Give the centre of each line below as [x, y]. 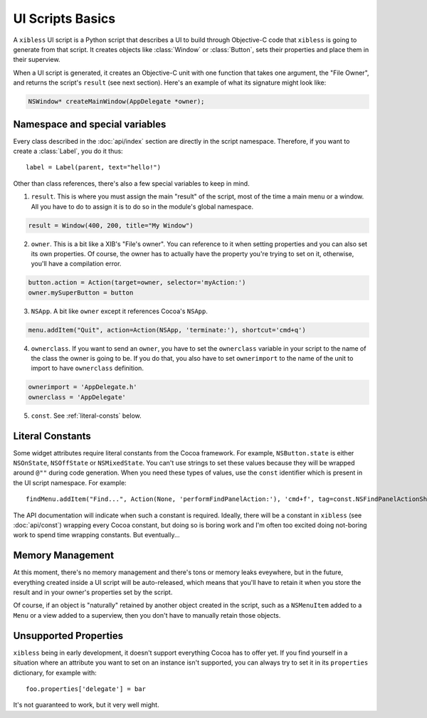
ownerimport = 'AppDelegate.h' [83, 387]
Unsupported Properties [68, 636]
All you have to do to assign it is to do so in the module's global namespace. [142, 206]
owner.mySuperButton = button [81, 292]
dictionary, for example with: [55, 672]
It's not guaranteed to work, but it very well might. [86, 705]
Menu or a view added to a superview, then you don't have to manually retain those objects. [147, 615]
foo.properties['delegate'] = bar [86, 689]
